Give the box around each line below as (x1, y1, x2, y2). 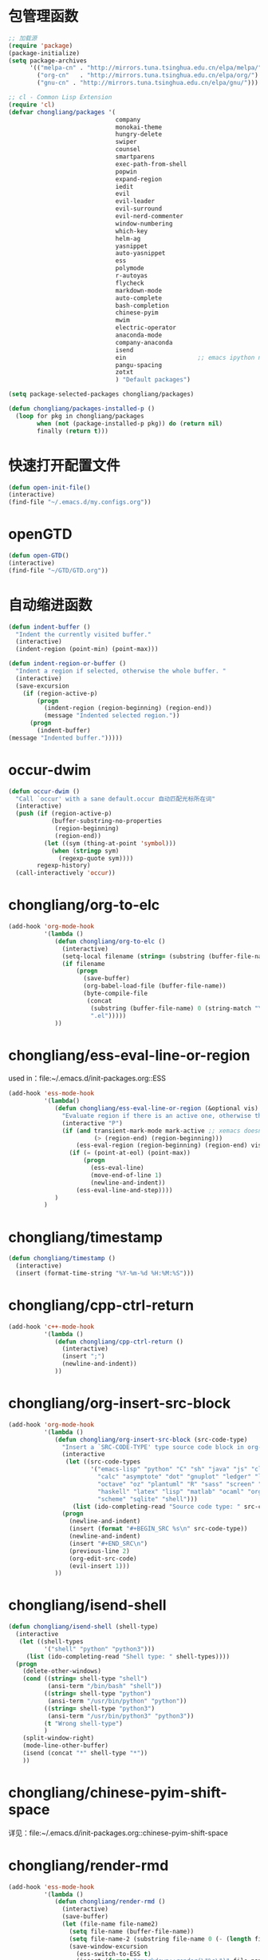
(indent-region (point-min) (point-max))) (15, 645, 159, 653)
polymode (115, 265, 145, 273)
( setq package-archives (8, 57, 88, 65)
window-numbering (115, 219, 173, 228)
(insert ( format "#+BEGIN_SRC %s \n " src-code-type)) (69, 1525, 248, 1533)
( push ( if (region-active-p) (15, 809, 112, 818)
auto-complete (115, 293, 162, 302)
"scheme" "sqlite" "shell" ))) (97, 1495, 198, 1503)
